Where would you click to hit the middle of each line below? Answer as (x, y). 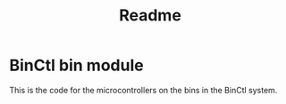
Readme (150, 16)
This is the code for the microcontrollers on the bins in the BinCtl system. (143, 90)
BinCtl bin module (77, 65)
